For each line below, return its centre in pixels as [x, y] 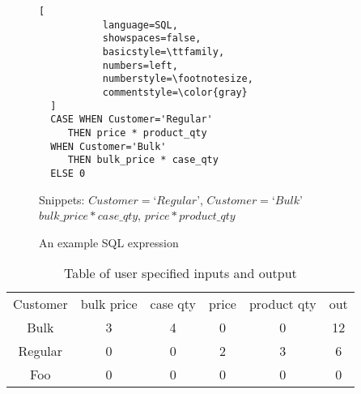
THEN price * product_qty [137, 133]
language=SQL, [140, 25]
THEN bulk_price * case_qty [143, 160]
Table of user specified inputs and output [180, 273]
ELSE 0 [68, 173]
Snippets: [62, 199]
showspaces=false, [152, 39]
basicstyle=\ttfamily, [164, 51]
